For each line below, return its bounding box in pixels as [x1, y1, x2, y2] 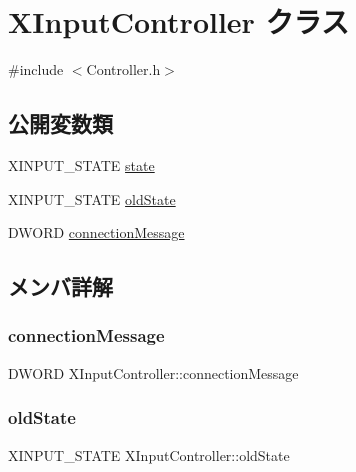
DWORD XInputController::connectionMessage [8, 362, 299, 383]
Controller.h [86, 59, 161, 80]
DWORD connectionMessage [8, 222, 185, 243]
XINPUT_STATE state [8, 154, 155, 175]
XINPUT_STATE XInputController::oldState [8, 444, 290, 465]
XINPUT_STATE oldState [8, 188, 176, 209]
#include [8, 59, 64, 80]
